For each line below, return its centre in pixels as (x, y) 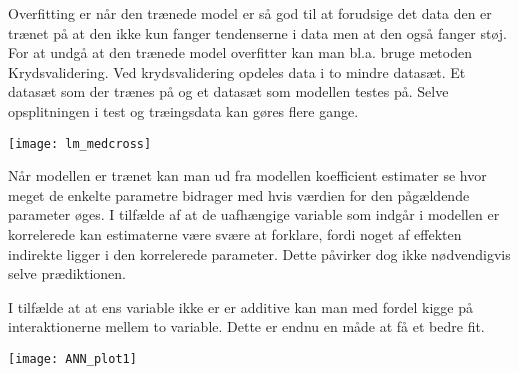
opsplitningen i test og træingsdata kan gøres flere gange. (183, 110)
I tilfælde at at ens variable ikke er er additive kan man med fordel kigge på (240, 306)
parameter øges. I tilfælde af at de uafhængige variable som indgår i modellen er (254, 214)
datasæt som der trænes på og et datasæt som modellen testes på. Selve (228, 91)
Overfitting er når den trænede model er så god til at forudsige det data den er (250, 13)
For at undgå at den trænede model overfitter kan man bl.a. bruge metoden (240, 52)
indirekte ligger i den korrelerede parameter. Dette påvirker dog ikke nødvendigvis (259, 253)
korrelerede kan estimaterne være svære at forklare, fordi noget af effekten (235, 234)
